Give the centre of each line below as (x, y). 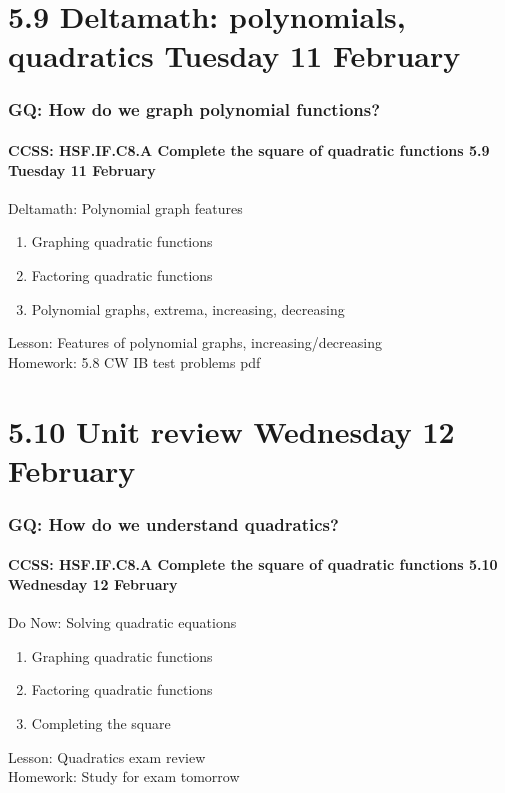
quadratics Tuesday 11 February (234, 55)
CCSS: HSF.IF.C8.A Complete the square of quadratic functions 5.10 (253, 564)
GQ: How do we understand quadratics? (173, 523)
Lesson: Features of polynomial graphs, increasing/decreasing (195, 342)
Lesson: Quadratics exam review (107, 756)
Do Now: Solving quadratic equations (122, 622)
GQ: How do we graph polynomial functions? (194, 109)
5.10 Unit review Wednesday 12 (231, 430)
